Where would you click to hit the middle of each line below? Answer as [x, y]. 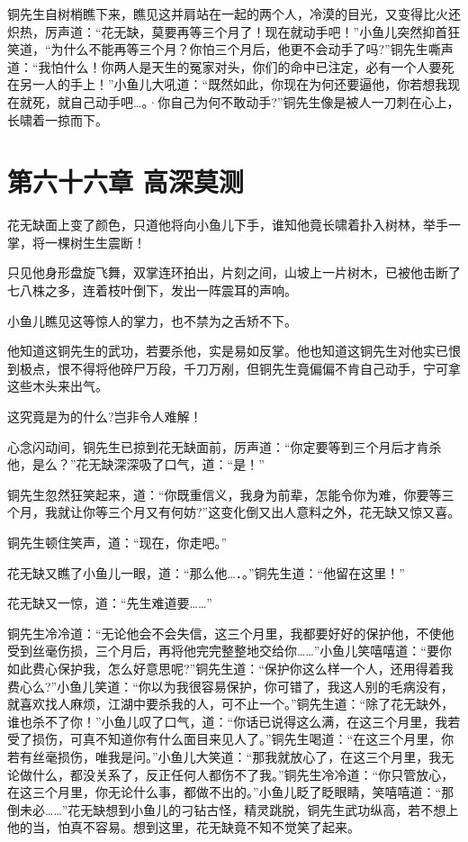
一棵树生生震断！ [95, 242]
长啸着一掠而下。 [58, 119]
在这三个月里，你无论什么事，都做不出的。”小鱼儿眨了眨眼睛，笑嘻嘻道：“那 [231, 792]
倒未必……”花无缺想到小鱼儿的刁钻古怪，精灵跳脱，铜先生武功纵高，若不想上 [233, 809]
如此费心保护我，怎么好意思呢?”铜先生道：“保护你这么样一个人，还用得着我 [230, 668]
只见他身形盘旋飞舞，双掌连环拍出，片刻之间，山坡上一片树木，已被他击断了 [234, 272]
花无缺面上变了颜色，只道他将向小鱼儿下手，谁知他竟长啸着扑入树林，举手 [228, 225]
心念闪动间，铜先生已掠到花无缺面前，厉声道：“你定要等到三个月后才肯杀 [225, 446]
